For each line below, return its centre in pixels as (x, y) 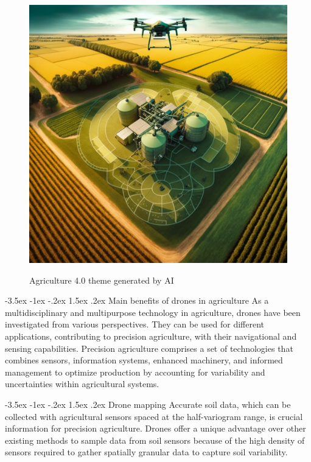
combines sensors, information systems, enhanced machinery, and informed (144, 360)
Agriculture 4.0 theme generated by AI (102, 280)
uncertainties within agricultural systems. (82, 384)
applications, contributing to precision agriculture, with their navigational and (151, 336)
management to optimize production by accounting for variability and (135, 372)
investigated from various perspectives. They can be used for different (135, 324)
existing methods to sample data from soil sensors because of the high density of (155, 440)
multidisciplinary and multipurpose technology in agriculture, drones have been (153, 312)
